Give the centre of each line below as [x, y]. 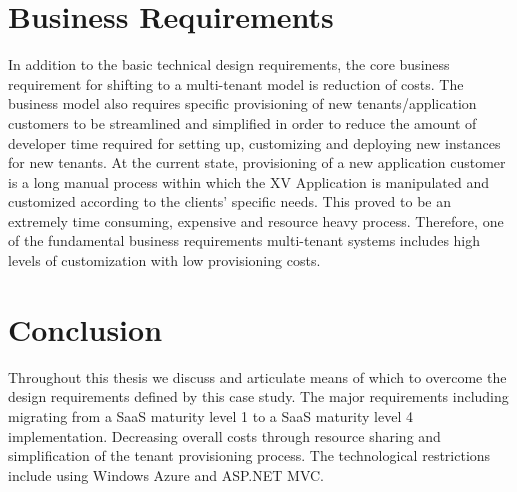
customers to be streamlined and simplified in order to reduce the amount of [242, 122]
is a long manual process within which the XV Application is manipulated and [249, 181]
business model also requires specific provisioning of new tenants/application [242, 103]
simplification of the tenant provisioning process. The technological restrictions [249, 455]
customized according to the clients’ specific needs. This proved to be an [229, 201]
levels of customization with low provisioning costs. [164, 260]
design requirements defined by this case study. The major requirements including [258, 396]
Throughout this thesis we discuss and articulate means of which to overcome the [257, 376]
